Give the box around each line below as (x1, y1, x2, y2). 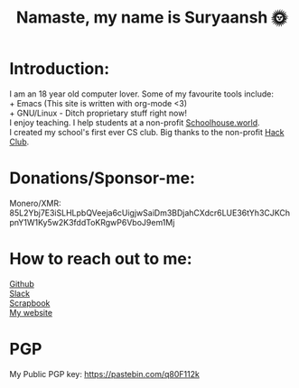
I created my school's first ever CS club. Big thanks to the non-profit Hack (9, 126, 285, 137)
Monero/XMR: (9, 198, 61, 208)
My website (9, 307, 52, 318)
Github (9, 278, 34, 289)
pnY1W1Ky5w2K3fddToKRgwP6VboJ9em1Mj (9, 217, 175, 227)
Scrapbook (9, 297, 51, 309)
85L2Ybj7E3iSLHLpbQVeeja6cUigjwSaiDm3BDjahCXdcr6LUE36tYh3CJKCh (9, 207, 291, 218)
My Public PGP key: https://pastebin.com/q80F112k (9, 368, 201, 379)
